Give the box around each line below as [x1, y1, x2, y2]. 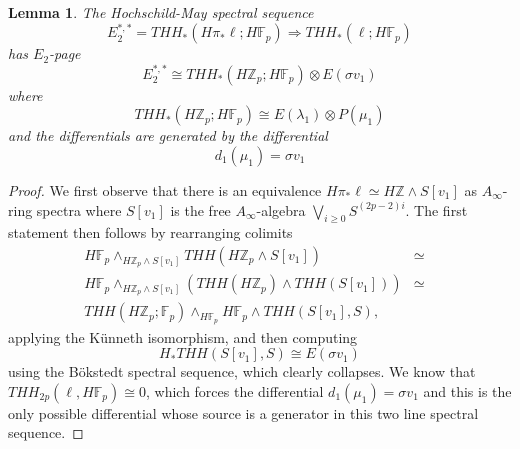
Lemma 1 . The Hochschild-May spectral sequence [8, 2, 314, 22]
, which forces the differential [145, 380, 324, 401]
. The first [405, 199, 468, 220]
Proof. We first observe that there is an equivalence [8, 180, 322, 200]
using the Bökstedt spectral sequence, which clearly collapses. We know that [8, 361, 476, 382]
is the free [170, 199, 231, 220]
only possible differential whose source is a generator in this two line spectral [8, 402, 479, 423]
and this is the [423, 380, 512, 401]
